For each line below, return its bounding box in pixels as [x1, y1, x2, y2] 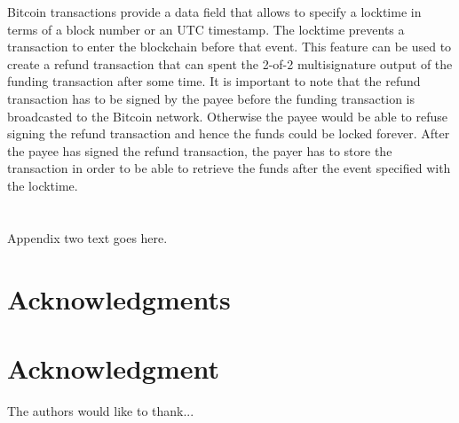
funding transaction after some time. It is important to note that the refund [7, 72, 421, 90]
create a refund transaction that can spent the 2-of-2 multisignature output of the [7, 54, 453, 73]
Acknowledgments [7, 280, 231, 317]
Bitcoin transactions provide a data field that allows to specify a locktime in [7, 3, 422, 20]
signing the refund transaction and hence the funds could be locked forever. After [7, 124, 450, 143]
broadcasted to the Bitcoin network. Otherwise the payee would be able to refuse [7, 106, 447, 125]
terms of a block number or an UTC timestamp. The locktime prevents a [7, 20, 405, 38]
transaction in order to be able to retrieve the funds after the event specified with [7, 159, 451, 177]
